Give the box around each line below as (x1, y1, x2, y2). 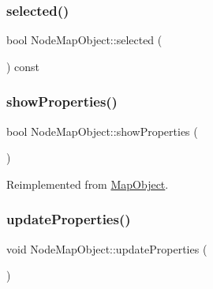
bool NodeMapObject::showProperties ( (6, 122, 198, 139)
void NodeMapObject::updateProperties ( (6, 240, 207, 257)
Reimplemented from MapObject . (6, 175, 169, 192)
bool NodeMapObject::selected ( (6, 32, 163, 48)
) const (6, 58, 40, 74)
